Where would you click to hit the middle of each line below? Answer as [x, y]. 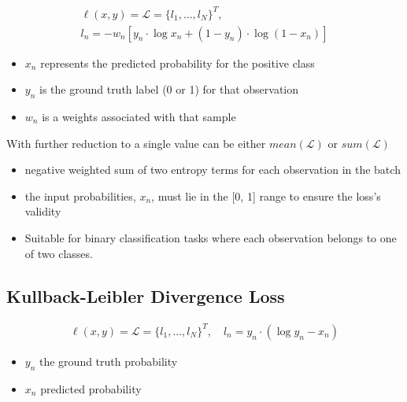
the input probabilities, [80, 195]
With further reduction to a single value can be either [136, 143]
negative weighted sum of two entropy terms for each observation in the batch [213, 170]
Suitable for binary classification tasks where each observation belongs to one [211, 237]
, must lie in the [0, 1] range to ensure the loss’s [266, 195]
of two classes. [59, 253]
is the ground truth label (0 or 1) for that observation [169, 89]
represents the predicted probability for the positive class [178, 63]
